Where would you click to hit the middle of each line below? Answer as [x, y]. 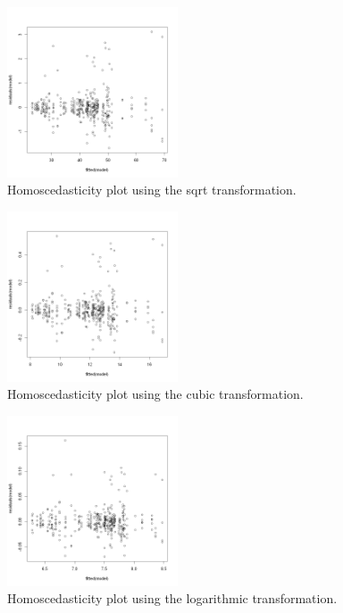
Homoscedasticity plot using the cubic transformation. [155, 394]
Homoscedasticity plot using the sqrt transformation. [152, 190]
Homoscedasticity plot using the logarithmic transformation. [172, 598]
